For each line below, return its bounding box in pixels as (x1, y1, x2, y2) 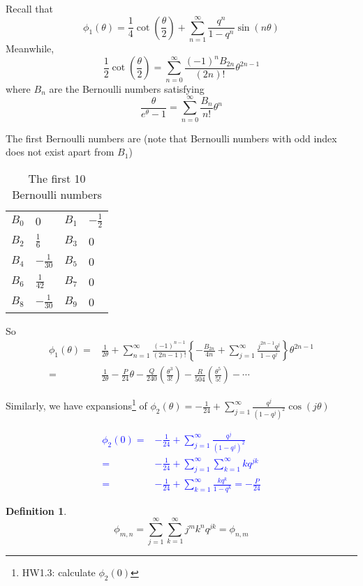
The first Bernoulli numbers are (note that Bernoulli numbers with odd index (6, 130, 337, 145)
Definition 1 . (6, 503, 67, 518)
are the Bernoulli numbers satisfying (49, 81, 205, 96)
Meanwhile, (6, 40, 54, 55)
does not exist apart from (6, 144, 114, 159)
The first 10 (28, 170, 86, 186)
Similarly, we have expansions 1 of (6, 396, 147, 413)
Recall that (6, 1, 53, 15)
